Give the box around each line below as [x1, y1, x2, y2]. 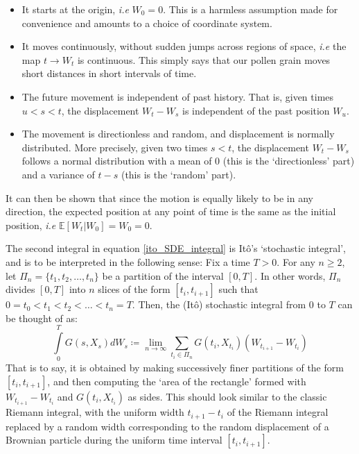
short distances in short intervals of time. [21, 66, 197, 81]
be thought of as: [6, 310, 78, 325]
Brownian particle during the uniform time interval [6, 432, 222, 447]
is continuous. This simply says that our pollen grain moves [77, 52, 331, 67]
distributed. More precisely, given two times [21, 140, 208, 154]
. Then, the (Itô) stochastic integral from [132, 297, 306, 312]
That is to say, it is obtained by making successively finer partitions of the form [6, 360, 344, 375]
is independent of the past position [182, 103, 330, 117]
